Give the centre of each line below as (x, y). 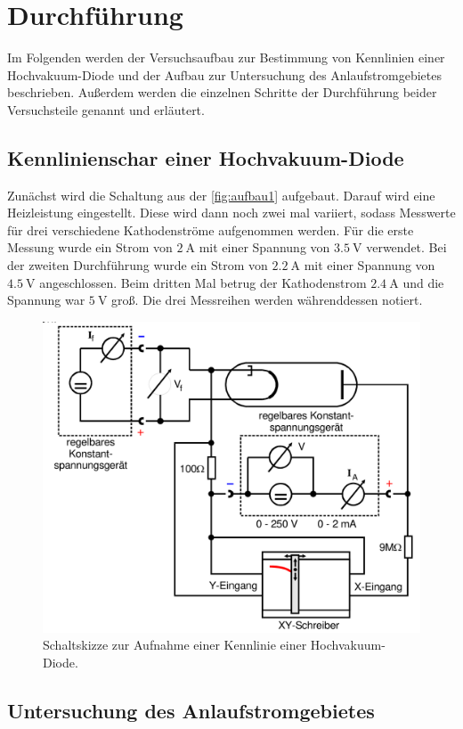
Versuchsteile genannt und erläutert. (106, 109)
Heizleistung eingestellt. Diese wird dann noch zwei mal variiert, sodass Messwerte (231, 213)
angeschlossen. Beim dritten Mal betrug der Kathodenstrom (203, 282)
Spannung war (46, 300)
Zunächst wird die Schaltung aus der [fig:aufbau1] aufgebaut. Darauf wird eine (221, 195)
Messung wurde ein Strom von (90, 247)
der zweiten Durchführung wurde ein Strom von (138, 265)
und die (423, 282)
